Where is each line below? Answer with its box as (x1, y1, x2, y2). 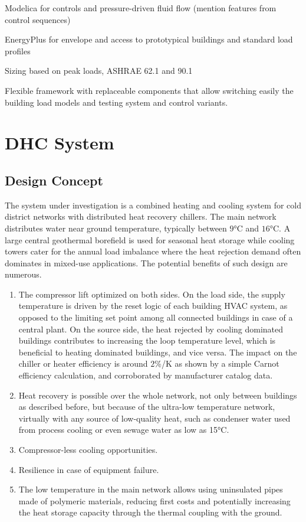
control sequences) (5, 13, 71, 25)
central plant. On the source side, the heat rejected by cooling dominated (18, 322, 284, 335)
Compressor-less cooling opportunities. (18, 443, 158, 456)
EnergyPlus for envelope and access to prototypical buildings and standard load (5, 33, 293, 45)
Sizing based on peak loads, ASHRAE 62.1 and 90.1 (5, 64, 193, 77)
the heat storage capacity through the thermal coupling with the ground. (18, 506, 282, 518)
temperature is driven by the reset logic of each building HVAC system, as (18, 299, 288, 312)
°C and (233, 221, 259, 234)
